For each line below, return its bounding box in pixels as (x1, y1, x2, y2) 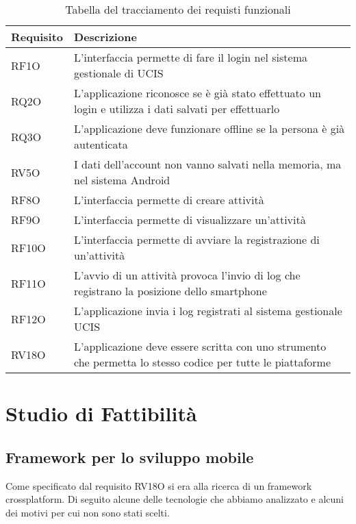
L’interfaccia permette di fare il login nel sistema (74, 49, 307, 65)
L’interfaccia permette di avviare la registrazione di (74, 232, 320, 247)
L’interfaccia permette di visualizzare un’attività (74, 212, 306, 227)
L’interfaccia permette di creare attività (74, 192, 264, 208)
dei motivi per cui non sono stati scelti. (5, 505, 170, 519)
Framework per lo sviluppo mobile (5, 446, 254, 467)
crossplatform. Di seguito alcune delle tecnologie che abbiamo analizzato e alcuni (5, 492, 344, 506)
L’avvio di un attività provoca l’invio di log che (74, 267, 301, 283)
